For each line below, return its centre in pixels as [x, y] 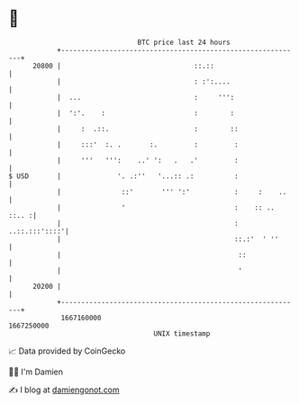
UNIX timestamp [182, 333]
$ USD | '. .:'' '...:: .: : [124, 176]
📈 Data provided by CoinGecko [67, 351]
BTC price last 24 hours [184, 42]
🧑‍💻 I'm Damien [36, 372]
